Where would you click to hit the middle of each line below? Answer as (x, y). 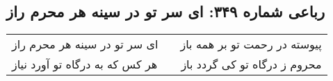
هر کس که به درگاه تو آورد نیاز (85, 64)
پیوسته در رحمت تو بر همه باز (251, 44)
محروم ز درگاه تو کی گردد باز (251, 64)
